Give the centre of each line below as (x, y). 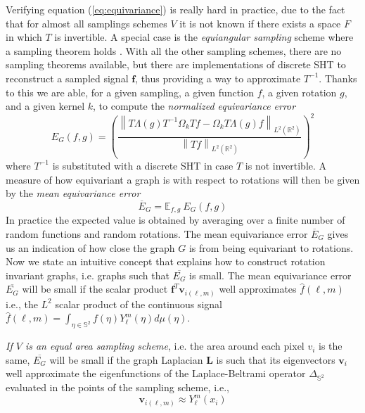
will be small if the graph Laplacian (126, 359)
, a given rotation (299, 92)
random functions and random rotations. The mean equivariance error (157, 233)
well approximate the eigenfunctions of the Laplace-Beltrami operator (156, 373)
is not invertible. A (286, 165)
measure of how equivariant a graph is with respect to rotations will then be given (183, 179)
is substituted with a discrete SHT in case (143, 165)
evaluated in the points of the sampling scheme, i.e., (117, 387)
